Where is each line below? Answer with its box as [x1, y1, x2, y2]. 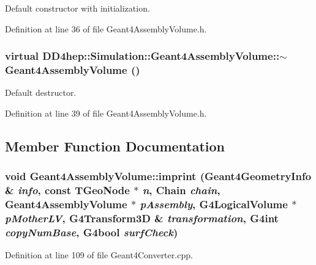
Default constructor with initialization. [5, 2, 150, 14]
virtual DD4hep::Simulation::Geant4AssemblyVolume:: [5, 48, 280, 64]
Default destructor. [5, 86, 77, 99]
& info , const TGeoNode [5, 183, 130, 198]
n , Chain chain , [142, 183, 220, 198]
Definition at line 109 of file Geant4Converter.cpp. [5, 249, 193, 261]
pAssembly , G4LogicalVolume [140, 197, 288, 212]
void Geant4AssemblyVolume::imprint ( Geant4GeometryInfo [5, 169, 312, 184]
